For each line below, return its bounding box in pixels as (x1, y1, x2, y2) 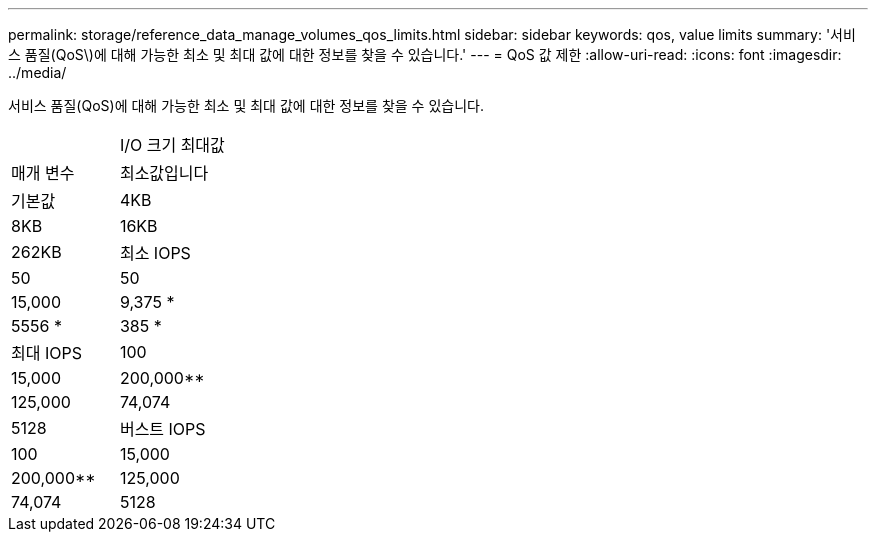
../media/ (8, 64, 67, 81)
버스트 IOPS (119, 419, 206, 439)
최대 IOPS (11, 343, 82, 363)
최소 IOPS (119, 243, 191, 263)
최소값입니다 (119, 163, 209, 183)
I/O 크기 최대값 (119, 135, 225, 155)
